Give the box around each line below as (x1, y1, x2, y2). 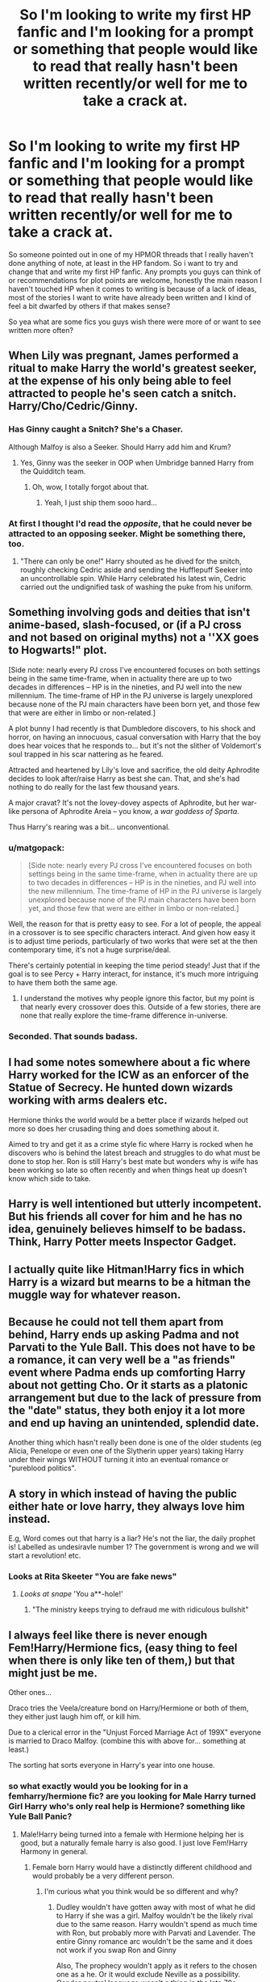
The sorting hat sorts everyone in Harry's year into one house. (8, 1761, 215, 1770)
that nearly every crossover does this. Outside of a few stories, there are (19, 1002, 261, 1012)
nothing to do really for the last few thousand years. (8, 782, 180, 791)
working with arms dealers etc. (8, 1094, 168, 1107)
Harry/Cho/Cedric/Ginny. (8, 399, 139, 413)
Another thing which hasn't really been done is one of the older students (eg (8, 1437, 262, 1448)
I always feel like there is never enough (8, 1628, 208, 1642)
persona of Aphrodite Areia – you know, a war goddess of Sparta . (21, 806, 239, 816)
